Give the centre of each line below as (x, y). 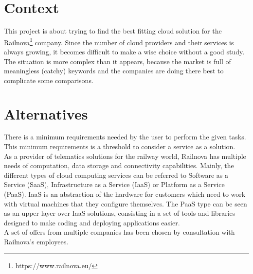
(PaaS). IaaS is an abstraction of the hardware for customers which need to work (125, 194)
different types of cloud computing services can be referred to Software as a (116, 175)
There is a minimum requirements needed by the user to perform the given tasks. (125, 137)
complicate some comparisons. (49, 80)
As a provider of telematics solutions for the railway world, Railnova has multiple (125, 156)
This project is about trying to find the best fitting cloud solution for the (113, 31)
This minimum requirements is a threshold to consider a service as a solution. (120, 146)
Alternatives (46, 113)
